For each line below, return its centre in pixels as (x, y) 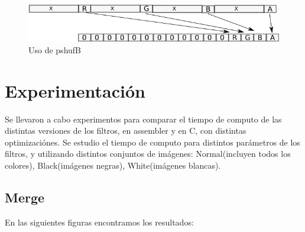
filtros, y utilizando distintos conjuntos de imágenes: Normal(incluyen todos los (148, 154)
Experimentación (75, 90)
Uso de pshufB (55, 49)
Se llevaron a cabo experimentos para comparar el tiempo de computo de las (143, 119)
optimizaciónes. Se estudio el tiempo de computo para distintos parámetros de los (152, 142)
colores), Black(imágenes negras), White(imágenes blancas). (113, 165)
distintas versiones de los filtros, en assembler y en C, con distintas (126, 130)
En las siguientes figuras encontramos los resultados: (99, 222)
